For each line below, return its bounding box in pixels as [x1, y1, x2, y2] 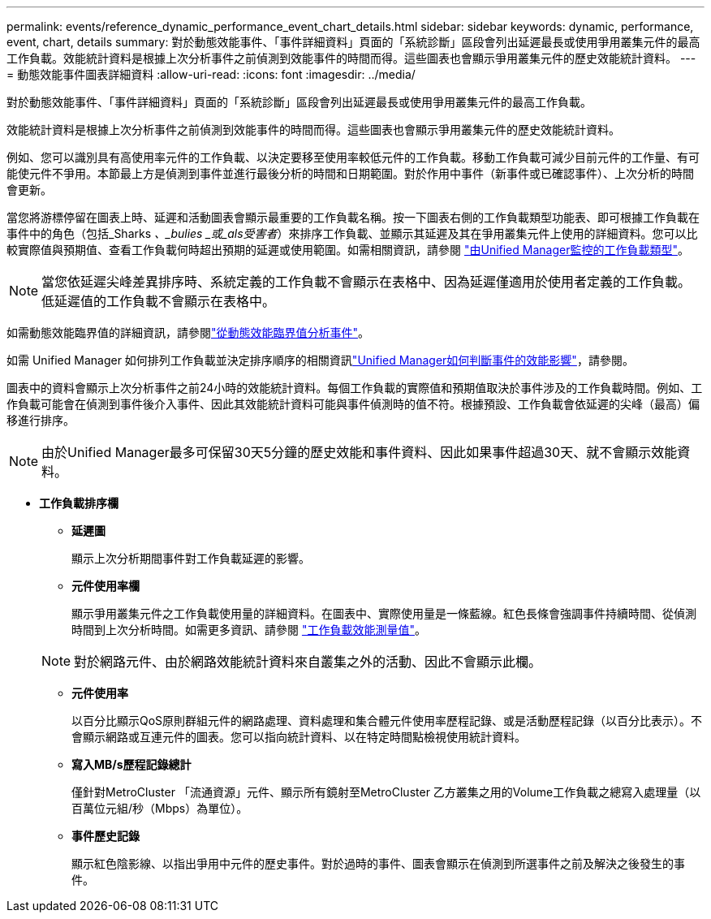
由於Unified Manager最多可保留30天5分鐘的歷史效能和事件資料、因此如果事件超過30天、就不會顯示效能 [41, 444, 678, 460]
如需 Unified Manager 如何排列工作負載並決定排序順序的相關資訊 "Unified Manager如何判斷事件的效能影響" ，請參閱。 [6, 353, 634, 367]
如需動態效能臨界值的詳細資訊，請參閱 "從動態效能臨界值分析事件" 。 [6, 326, 370, 339]
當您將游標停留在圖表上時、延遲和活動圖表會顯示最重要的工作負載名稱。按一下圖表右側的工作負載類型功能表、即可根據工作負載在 [6, 210, 700, 224]
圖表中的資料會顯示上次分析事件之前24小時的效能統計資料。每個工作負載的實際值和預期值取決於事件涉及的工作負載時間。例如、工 [6, 381, 703, 395]
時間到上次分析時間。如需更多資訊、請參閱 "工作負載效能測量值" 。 [71, 623, 426, 636]
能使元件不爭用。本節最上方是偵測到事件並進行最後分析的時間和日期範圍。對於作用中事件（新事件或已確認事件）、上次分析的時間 [6, 166, 694, 180]
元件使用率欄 [71, 579, 140, 593]
